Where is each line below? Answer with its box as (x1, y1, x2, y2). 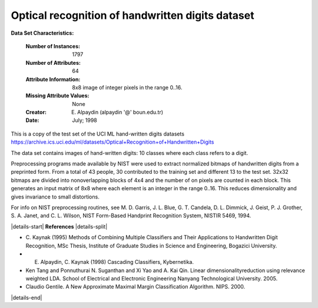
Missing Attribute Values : (25, 92, 90, 100)
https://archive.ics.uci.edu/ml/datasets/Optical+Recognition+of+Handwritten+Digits (11, 138, 214, 145)
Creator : (25, 109, 47, 116)
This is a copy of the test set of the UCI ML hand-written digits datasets (11, 130, 185, 137)
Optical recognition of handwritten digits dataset (11, 9, 254, 22)
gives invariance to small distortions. (11, 193, 100, 200)
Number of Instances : (25, 42, 81, 49)
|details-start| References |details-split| (11, 223, 108, 230)
